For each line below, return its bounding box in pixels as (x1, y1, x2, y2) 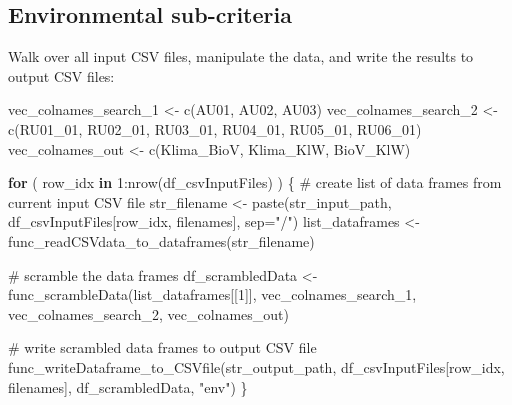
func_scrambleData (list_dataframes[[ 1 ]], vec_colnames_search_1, (8, 284, 417, 305)
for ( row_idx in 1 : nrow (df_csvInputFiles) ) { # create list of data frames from (8, 172, 502, 193)
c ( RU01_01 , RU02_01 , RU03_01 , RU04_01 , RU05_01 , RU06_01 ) (8, 118, 422, 139)
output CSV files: (8, 65, 115, 86)
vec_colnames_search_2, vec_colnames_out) (8, 303, 289, 324)
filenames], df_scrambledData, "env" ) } (8, 376, 248, 397)
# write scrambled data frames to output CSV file (8, 337, 317, 358)
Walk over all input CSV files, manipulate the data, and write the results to (8, 46, 474, 67)
